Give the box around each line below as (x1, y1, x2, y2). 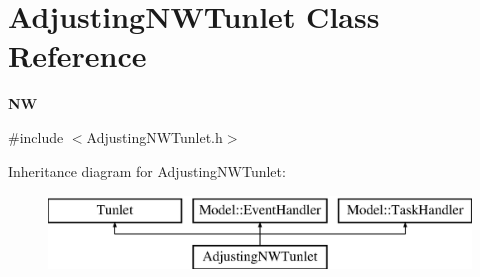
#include (8, 126, 64, 147)
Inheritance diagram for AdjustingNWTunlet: (8, 160, 286, 181)
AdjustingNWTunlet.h (86, 126, 223, 147)
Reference (8, 35, 147, 76)
